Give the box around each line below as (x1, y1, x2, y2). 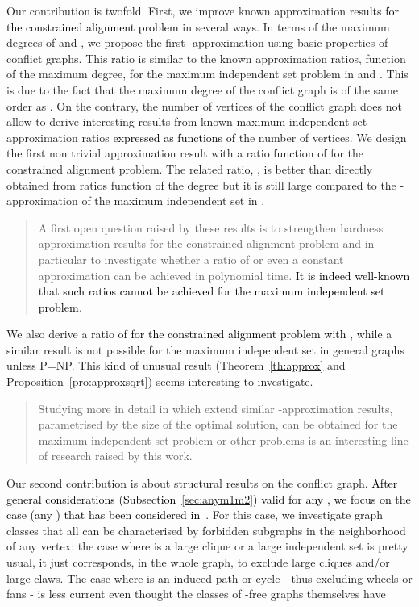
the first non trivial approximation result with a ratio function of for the (6, 144, 364, 161)
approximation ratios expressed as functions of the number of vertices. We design (6, 128, 407, 145)
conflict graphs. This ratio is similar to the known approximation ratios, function (6, 49, 406, 66)
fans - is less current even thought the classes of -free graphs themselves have (6, 585, 386, 602)
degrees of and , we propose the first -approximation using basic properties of (6, 34, 388, 51)
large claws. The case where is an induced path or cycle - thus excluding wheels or (6, 569, 413, 586)
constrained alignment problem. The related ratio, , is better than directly (6, 160, 373, 177)
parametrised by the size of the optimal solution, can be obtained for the (38, 416, 398, 433)
